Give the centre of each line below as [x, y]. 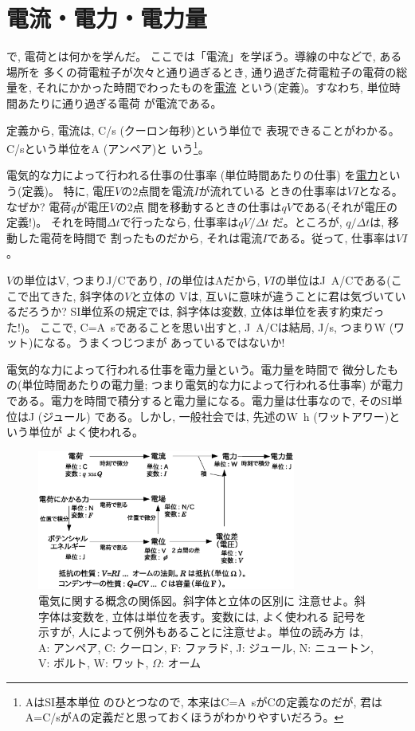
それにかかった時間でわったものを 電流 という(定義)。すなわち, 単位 [212, 87]
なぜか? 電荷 [39, 206]
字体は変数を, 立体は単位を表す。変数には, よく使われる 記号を [202, 616]
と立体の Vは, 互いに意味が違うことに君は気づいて [263, 295]
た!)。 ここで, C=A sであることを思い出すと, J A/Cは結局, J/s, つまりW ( [200, 326]
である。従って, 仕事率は [332, 237]
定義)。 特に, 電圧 [69, 190]
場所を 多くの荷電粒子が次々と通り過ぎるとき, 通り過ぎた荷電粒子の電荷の [202, 71]
